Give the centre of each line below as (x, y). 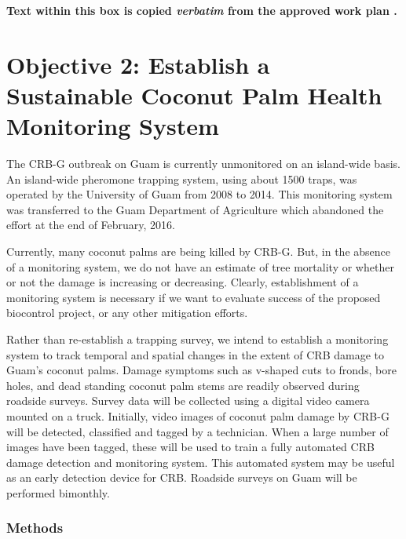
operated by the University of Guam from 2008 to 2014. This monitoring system (199, 194)
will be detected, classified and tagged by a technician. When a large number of (198, 431)
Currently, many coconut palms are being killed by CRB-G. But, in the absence (199, 251)
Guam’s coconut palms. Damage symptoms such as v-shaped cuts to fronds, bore (201, 370)
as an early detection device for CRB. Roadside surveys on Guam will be (182, 477)
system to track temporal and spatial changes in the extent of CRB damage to (195, 354)
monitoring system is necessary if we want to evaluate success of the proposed (194, 297)
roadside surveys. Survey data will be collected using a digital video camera (188, 401)
